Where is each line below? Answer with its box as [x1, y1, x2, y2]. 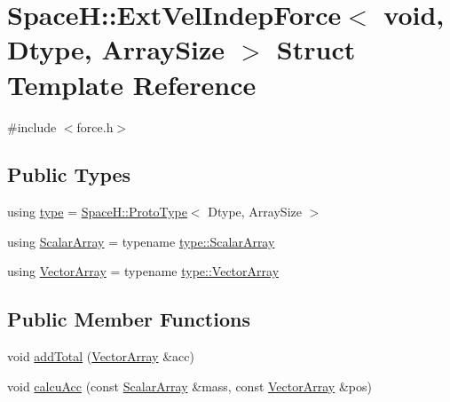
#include [7, 117, 57, 136]
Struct [276, 31, 356, 67]
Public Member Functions [7, 305, 250, 333]
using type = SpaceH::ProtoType [7, 202, 187, 221]
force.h [76, 117, 114, 136]
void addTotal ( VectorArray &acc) [7, 347, 194, 366]
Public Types [7, 161, 131, 188]
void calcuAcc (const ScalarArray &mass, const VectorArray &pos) [7, 376, 372, 395]
